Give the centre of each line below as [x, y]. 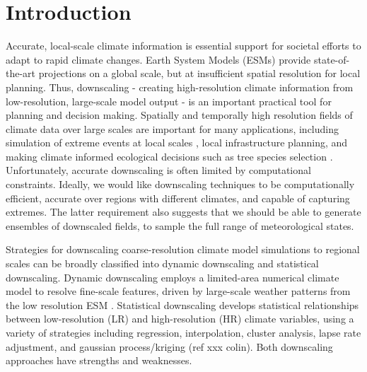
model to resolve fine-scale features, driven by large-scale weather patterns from [178, 291]
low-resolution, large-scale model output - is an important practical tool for [169, 101]
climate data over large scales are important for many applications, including [172, 128]
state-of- [332, 59]
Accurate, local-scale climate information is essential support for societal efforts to [183, 46]
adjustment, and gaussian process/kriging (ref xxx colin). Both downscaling [169, 346]
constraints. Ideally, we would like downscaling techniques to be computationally [180, 184]
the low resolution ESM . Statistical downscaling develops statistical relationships [182, 304]
